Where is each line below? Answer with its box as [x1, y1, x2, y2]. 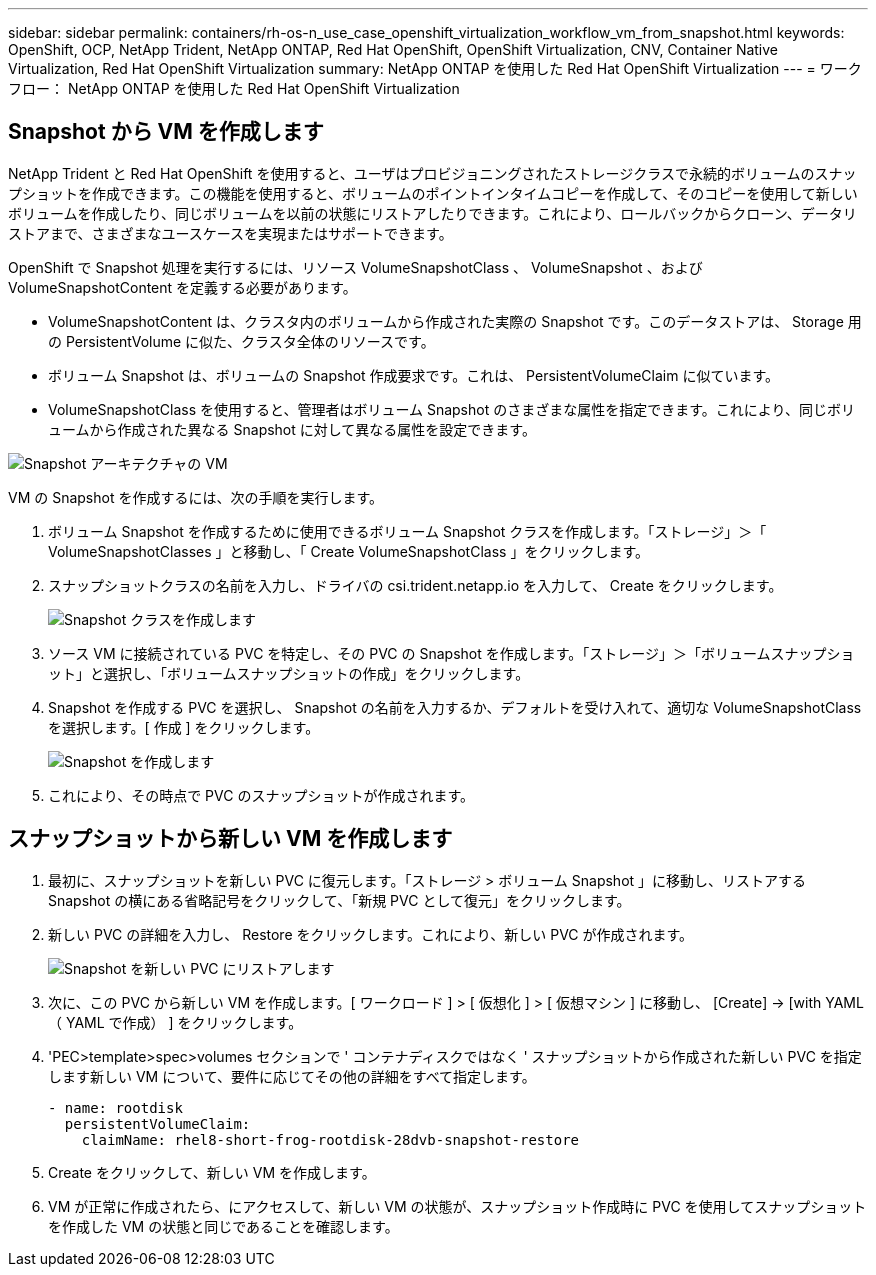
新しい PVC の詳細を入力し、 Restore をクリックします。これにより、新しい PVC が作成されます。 [48, 925, 694, 943]
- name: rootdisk [48, 1099, 183, 1116]
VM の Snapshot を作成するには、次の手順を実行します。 [8, 488, 384, 506]
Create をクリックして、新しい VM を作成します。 [48, 1163, 376, 1181]
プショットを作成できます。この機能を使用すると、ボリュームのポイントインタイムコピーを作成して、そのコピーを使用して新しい [8, 184, 858, 202]
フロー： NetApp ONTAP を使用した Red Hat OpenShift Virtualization [8, 80, 460, 97]
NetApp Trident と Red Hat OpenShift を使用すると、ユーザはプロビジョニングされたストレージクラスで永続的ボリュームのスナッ [8, 164, 857, 182]
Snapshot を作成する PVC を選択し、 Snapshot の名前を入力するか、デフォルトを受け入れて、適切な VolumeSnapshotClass [48, 698, 862, 716]
